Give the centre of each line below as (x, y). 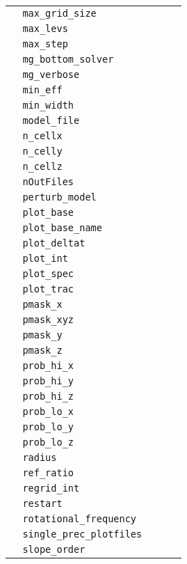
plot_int (45, 258)
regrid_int (51, 488)
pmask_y (42, 335)
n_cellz (42, 166)
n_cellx (42, 136)
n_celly (42, 151)
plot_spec (48, 274)
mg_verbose (51, 75)
